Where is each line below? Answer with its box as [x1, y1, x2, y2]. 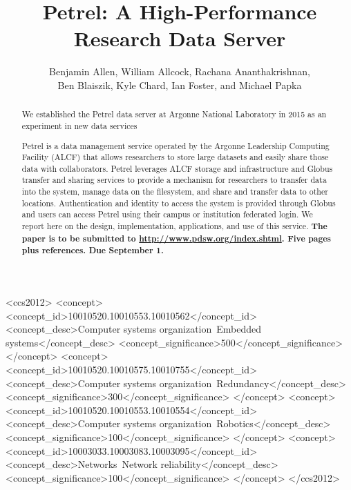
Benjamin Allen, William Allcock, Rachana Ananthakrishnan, [49, 64, 310, 79]
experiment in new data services [21, 119, 137, 131]
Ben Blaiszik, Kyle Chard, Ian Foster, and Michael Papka [57, 77, 302, 92]
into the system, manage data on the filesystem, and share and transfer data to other [21, 186, 328, 197]
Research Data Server [73, 24, 286, 52]
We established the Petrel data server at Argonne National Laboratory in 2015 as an [21, 108, 327, 120]
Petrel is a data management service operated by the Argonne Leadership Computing [21, 139, 330, 151]
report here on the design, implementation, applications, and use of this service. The [21, 220, 328, 233]
